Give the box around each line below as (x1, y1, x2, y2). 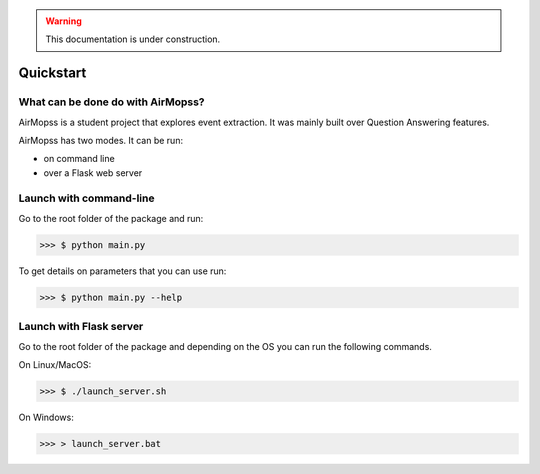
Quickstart (18, 65, 87, 82)
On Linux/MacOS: (18, 358, 92, 370)
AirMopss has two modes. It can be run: (18, 134, 184, 146)
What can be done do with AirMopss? (18, 95, 205, 109)
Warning (45, 15, 82, 27)
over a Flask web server (43, 166, 143, 179)
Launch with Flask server (18, 320, 144, 334)
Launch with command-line (18, 191, 155, 205)
